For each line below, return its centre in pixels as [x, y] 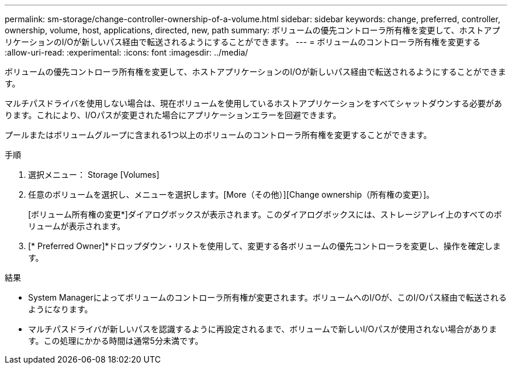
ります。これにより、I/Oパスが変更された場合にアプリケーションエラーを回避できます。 [173, 115]
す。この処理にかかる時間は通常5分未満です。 [116, 341]
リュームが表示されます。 [77, 226]
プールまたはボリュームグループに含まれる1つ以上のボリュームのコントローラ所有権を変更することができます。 [218, 135]
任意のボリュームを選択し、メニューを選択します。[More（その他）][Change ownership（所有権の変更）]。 [231, 194]
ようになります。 [60, 309]
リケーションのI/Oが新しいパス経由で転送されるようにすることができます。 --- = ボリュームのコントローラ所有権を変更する [243, 42]
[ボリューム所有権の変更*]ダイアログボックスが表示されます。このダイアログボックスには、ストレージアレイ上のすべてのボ [265, 214]
